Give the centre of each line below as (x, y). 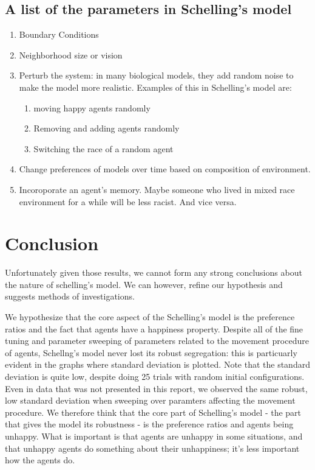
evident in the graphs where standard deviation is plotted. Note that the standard (157, 364)
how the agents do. (40, 460)
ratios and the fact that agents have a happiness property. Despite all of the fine (154, 328)
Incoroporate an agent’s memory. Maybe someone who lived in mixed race (157, 189)
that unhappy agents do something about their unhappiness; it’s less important (152, 448)
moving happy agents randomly (92, 107)
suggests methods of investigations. (70, 296)
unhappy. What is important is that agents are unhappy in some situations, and (154, 436)
